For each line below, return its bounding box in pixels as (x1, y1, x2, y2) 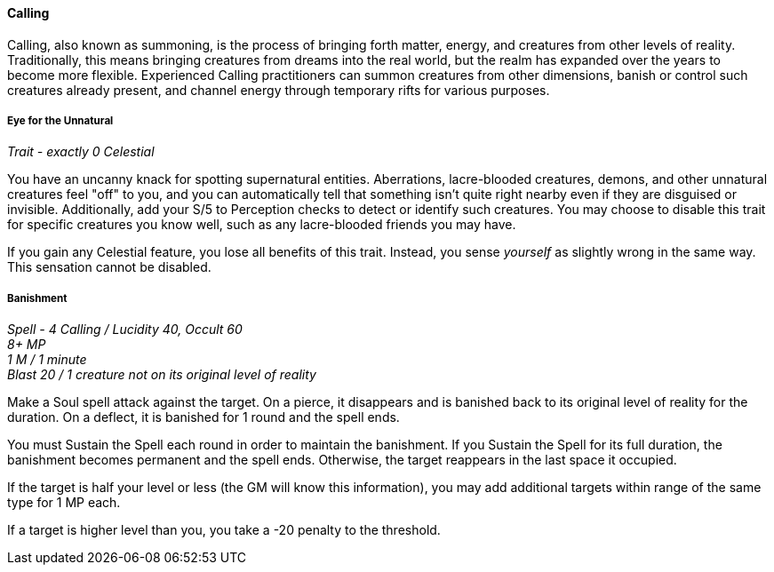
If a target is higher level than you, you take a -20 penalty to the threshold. (7, 522, 441, 538)
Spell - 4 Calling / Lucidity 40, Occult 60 (7, 322, 243, 338)
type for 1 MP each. (7, 495, 121, 511)
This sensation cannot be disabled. (7, 259, 211, 275)
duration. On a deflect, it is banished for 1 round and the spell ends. (7, 409, 400, 425)
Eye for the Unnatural (7, 115, 114, 127)
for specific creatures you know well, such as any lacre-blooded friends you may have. (7, 217, 516, 233)
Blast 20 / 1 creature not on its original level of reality (7, 367, 316, 383)
